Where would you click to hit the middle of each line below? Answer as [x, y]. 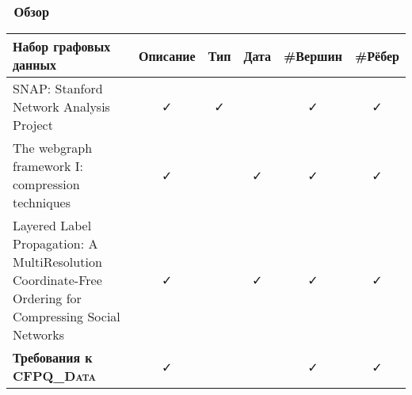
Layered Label [52, 226]
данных [35, 65]
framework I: [48, 166]
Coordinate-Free [57, 280]
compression [46, 184]
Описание [167, 55]
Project [33, 125]
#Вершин [313, 55]
